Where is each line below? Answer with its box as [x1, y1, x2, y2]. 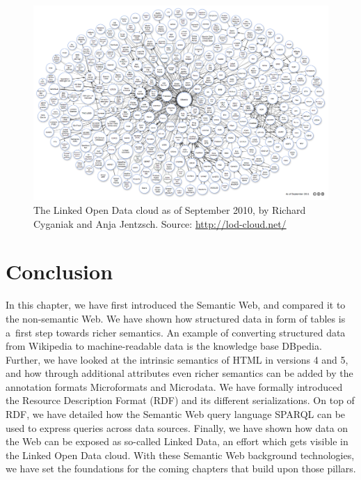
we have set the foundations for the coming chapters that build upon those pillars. [6, 461, 356, 476]
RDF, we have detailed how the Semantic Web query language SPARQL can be [6, 407, 346, 421]
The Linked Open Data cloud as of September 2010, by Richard [33, 203, 306, 217]
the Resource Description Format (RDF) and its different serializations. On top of [6, 393, 355, 408]
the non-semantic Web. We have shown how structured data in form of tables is [6, 311, 346, 325]
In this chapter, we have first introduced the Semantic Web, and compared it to [6, 297, 346, 312]
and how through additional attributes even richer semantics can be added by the [6, 366, 353, 380]
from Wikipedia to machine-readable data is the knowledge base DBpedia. [6, 339, 322, 353]
